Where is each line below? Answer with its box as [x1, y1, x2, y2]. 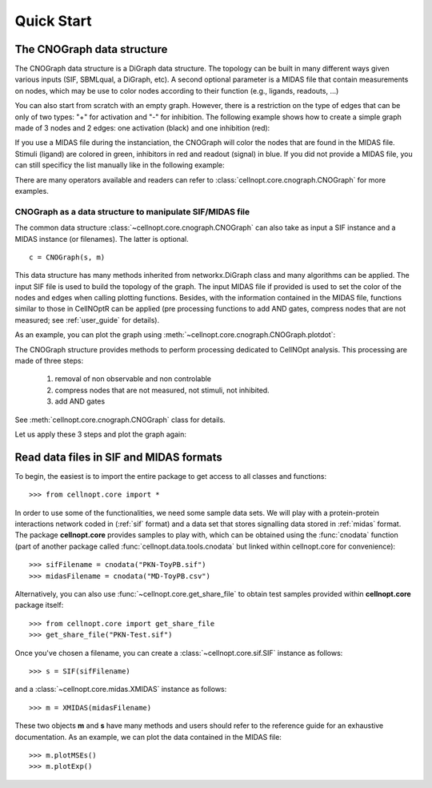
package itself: [14, 601, 64, 610]
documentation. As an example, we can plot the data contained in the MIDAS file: [14, 732, 282, 742]
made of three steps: [14, 356, 84, 366]
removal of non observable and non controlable [54, 374, 212, 384]
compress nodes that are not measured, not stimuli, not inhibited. [54, 385, 270, 395]
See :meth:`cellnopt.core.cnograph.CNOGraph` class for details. [14, 415, 226, 424]
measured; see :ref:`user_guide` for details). [14, 315, 160, 324]
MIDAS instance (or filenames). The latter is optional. [14, 234, 189, 243]
